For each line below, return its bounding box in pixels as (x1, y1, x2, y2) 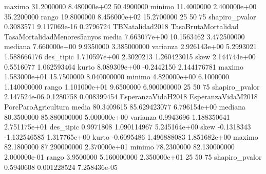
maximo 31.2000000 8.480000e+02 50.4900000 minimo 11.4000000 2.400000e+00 (4, 1, 257, 11)
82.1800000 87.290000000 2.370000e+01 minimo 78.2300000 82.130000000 (4, 141, 235, 152)
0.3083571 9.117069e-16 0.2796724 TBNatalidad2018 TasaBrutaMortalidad (4, 21, 239, 32)
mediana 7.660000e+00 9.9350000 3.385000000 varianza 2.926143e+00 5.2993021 (4, 41, 257, 52)
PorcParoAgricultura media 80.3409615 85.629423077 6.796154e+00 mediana (4, 101, 245, 112)
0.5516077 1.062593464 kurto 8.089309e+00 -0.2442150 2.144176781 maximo (4, 61, 243, 72)
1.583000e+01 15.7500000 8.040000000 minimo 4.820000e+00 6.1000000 (4, 71, 229, 82)
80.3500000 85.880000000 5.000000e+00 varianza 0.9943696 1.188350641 (4, 111, 230, 122)
